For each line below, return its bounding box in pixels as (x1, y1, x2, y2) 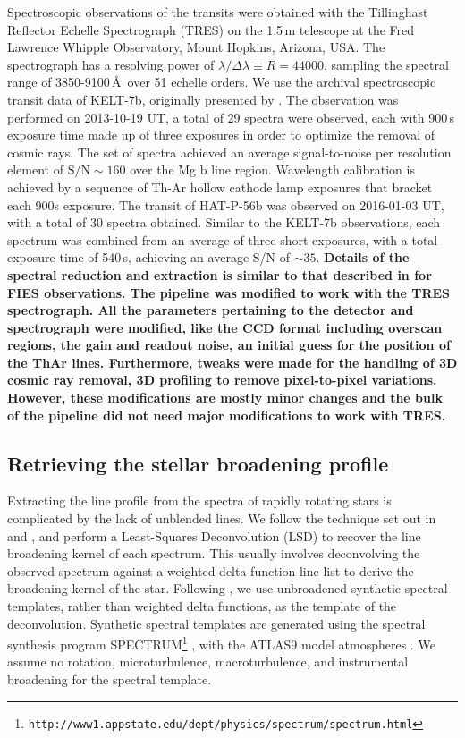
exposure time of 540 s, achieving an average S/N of (7, 248, 290, 267)
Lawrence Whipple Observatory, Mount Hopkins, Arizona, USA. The (7, 38, 385, 56)
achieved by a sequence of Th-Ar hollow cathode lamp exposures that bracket (7, 177, 433, 196)
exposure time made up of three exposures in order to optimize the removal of (7, 125, 435, 144)
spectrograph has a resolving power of (7, 55, 215, 73)
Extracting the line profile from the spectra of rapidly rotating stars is (7, 491, 392, 510)
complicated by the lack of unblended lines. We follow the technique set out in (7, 509, 436, 528)
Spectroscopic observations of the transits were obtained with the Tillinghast (7, 3, 428, 21)
